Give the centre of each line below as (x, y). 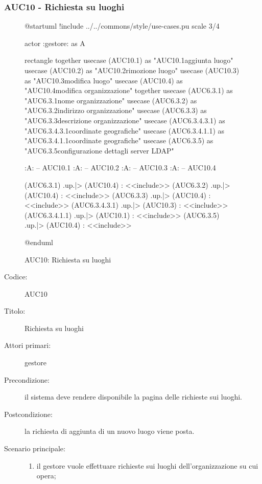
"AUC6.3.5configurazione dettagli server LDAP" (99, 150)
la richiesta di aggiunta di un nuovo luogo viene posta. (110, 431)
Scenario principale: (35, 448)
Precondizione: (27, 379)
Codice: (16, 277)
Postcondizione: (28, 414)
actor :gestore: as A (55, 43)
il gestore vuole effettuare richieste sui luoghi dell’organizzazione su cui (147, 465)
